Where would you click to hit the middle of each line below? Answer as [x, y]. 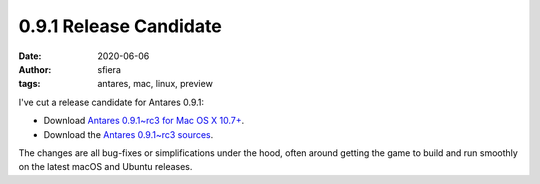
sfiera [109, 69]
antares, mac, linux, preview [155, 84]
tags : [29, 84]
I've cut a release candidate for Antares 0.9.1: [111, 102]
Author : [35, 69]
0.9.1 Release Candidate [120, 26]
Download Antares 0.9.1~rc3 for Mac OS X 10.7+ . [144, 121]
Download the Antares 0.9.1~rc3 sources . [128, 134]
